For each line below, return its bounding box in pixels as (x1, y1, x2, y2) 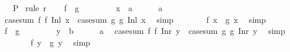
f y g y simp (30, 36, 90, 48)
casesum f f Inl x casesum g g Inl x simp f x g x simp (4, 13, 266, 25)
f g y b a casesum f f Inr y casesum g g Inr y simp (4, 25, 285, 37)
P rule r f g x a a (12, 2, 163, 13)
